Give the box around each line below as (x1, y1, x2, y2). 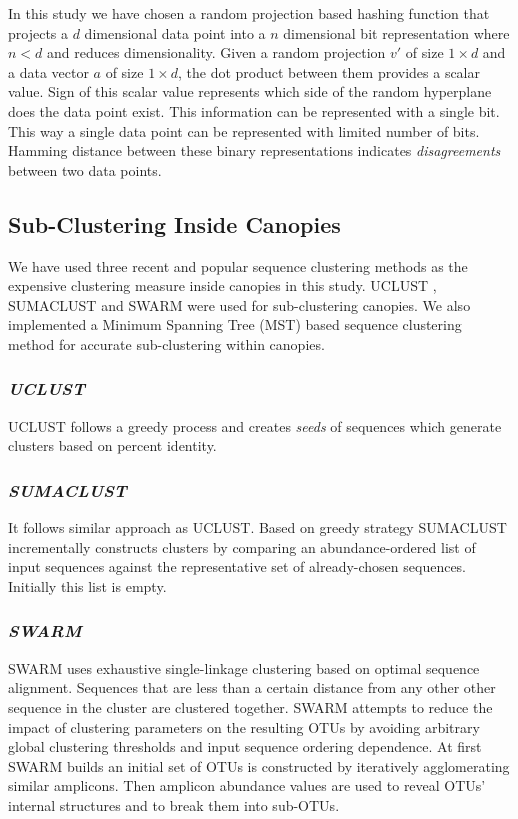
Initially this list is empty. (8, 575, 167, 596)
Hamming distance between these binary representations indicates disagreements (8, 140, 501, 161)
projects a (8, 22, 69, 43)
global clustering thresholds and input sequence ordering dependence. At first (8, 736, 482, 757)
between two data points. (8, 159, 162, 180)
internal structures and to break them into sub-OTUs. (8, 794, 340, 815)
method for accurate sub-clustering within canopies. (8, 333, 325, 354)
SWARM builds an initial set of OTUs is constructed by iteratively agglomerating (8, 755, 510, 776)
